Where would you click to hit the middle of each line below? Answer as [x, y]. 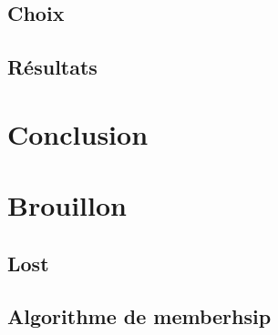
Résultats [52, 67]
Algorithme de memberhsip [139, 316]
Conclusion [78, 133]
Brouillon [67, 205]
